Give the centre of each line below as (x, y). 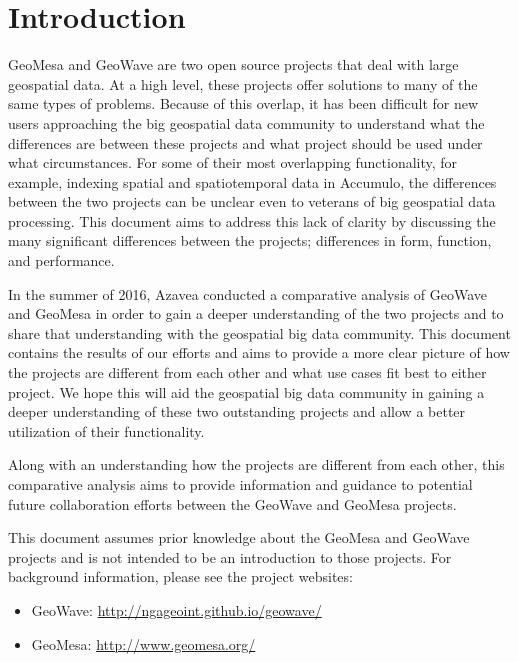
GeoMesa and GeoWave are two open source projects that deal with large (233, 64)
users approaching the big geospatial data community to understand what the (246, 122)
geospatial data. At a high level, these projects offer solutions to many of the (243, 83)
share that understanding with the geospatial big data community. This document (259, 332)
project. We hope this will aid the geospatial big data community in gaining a (246, 391)
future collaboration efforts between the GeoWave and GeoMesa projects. (232, 503)
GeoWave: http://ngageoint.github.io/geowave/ (176, 609)
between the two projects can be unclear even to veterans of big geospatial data (252, 201)
